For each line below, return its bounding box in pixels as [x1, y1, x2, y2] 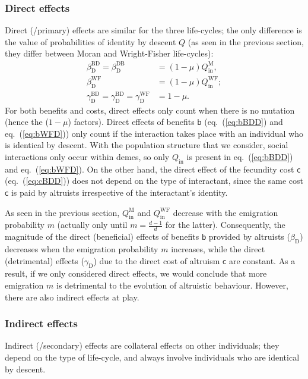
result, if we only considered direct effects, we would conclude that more [5, 267, 267, 280]
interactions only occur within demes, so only [5, 150, 170, 162]
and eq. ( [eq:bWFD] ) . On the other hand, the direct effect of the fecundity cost [5, 162, 294, 175]
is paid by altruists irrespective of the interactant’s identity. [11, 186, 228, 198]
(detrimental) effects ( [5, 254, 84, 267]
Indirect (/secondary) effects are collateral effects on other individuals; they [5, 339, 280, 352]
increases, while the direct [171, 242, 265, 255]
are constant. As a [228, 254, 296, 267]
